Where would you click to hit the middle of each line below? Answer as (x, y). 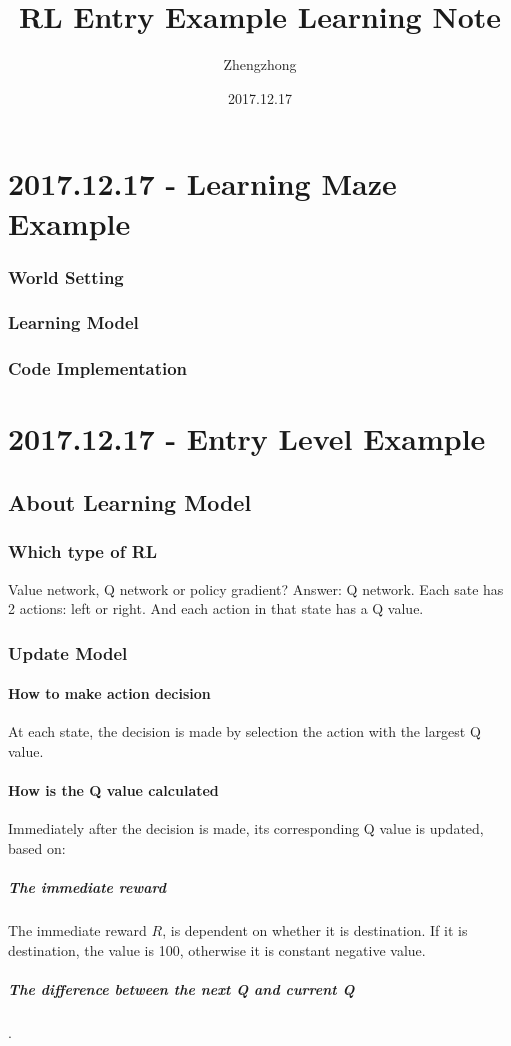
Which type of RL (83, 551)
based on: (37, 848)
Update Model (68, 652)
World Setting (66, 276)
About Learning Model (130, 501)
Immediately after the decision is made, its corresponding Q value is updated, (246, 828)
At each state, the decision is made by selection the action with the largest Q (244, 731)
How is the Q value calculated (113, 790)
